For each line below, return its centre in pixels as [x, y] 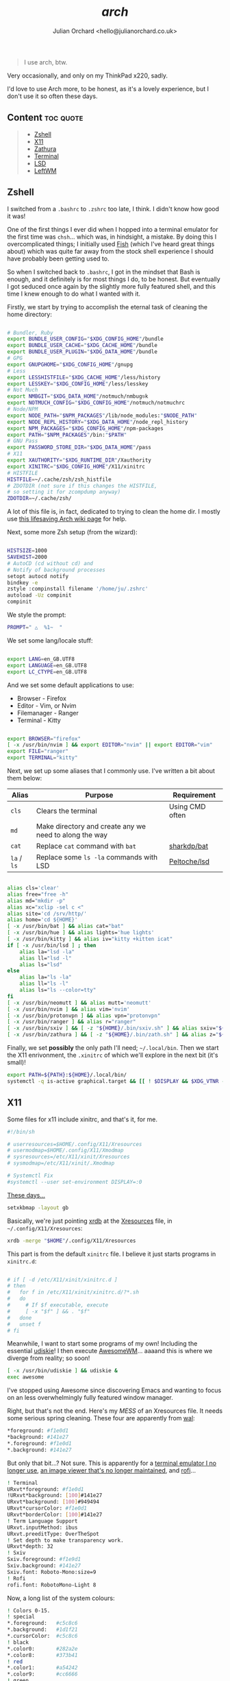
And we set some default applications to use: [71, 685]
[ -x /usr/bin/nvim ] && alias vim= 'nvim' [68, 1009]
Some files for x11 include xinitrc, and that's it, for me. [82, 1119]
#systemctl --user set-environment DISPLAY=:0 [75, 1182]
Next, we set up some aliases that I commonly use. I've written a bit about [111, 771]
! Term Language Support [42, 1521]
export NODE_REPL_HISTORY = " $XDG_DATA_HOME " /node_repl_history [98, 422]
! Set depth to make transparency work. [66, 1540]
